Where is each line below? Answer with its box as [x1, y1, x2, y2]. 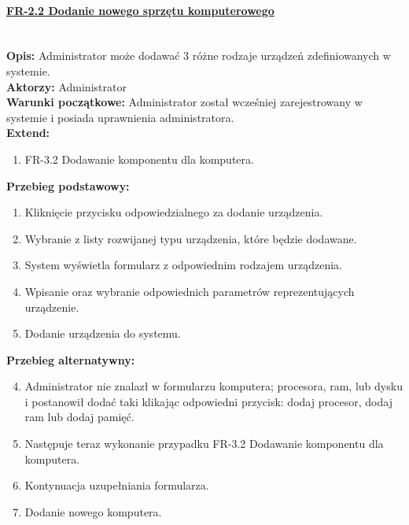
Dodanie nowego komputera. [24, 503, 162, 519]
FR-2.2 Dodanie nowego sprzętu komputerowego [6, 2, 275, 18]
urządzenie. [24, 298, 79, 315]
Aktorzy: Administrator [6, 78, 127, 94]
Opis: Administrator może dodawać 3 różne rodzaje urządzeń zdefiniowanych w [6, 47, 391, 64]
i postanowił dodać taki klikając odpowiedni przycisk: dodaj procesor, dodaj [24, 393, 392, 409]
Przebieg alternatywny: [6, 351, 135, 368]
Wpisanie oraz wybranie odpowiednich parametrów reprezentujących [24, 283, 355, 299]
